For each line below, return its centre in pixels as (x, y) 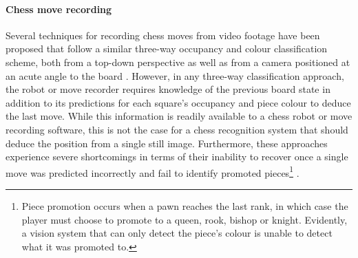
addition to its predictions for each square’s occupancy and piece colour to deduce (178, 102)
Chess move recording (59, 9)
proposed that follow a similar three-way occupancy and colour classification (167, 49)
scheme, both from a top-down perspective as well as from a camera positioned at (178, 62)
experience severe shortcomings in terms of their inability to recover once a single (177, 157)
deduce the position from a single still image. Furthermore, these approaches (167, 143)
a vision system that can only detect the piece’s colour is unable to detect (177, 233)
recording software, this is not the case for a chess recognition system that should (177, 129)
